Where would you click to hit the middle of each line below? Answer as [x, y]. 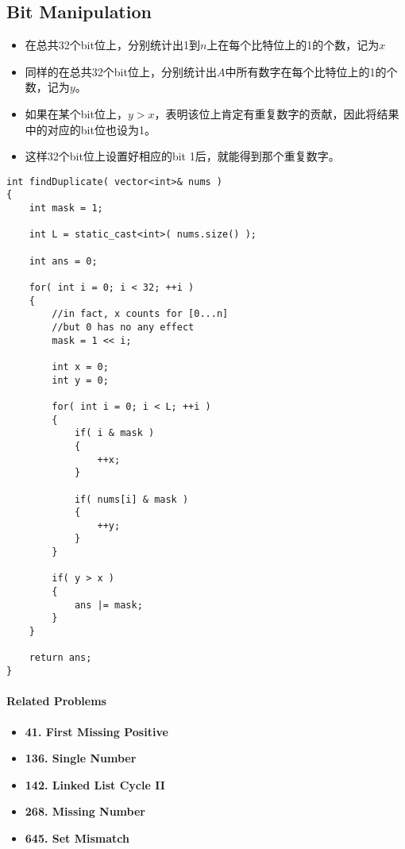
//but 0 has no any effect [123, 327]
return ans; [60, 658]
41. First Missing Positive [96, 731]
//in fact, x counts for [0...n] [140, 314]
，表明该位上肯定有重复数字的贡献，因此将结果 [277, 113]
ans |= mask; [108, 605]
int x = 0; [80, 367]
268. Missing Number [85, 811]
